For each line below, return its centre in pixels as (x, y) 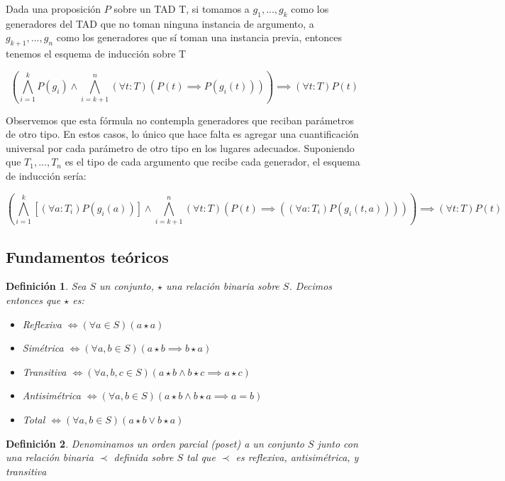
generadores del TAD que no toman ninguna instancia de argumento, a (160, 23)
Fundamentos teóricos (87, 256)
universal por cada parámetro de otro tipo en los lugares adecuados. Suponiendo (180, 147)
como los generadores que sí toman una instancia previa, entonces (199, 37)
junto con (338, 443)
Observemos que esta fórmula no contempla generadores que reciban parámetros (180, 120)
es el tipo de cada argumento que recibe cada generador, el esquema (212, 162)
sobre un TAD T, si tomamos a (182, 9)
